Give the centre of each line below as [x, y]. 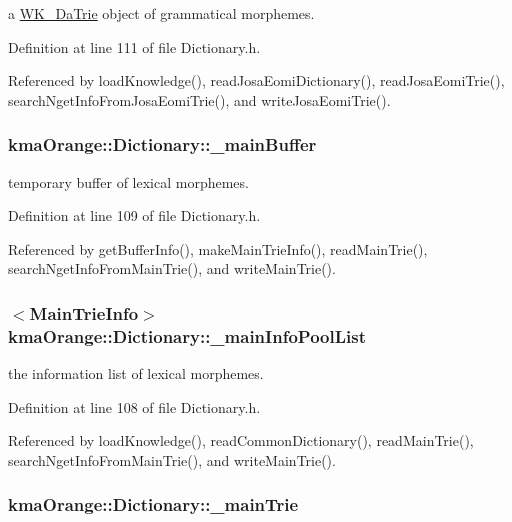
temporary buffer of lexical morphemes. [128, 181]
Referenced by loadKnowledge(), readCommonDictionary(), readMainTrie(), [241, 440]
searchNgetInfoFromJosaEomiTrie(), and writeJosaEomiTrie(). [199, 99]
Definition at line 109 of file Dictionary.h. [134, 215]
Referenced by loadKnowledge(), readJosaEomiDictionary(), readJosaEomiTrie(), [256, 80]
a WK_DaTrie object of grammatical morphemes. [161, 13]
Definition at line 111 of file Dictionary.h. [134, 46]
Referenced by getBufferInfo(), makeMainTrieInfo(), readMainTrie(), [218, 248]
